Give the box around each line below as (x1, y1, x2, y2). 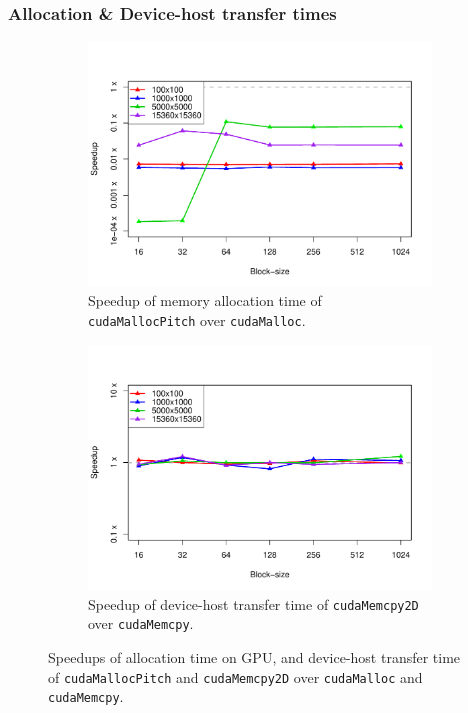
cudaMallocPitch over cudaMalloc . (88, 309, 306, 330)
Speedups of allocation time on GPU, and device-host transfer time (48, 647, 461, 668)
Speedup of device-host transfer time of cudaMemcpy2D (88, 593, 419, 614)
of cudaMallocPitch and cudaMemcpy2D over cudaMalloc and (48, 666, 423, 687)
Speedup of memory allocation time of (88, 290, 322, 311)
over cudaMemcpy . (88, 613, 194, 634)
